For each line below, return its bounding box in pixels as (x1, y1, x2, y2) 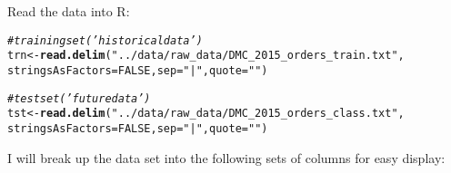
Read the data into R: (7, 2, 130, 20)
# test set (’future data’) (7, 91, 151, 105)
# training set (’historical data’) (7, 34, 203, 47)
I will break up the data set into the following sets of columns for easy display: (7, 148, 446, 167)
